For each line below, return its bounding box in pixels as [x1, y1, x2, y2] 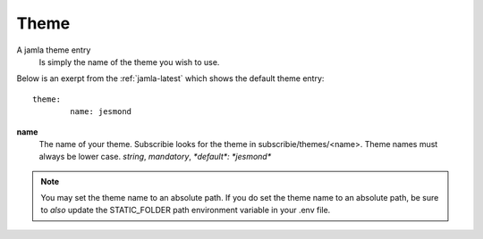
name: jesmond [70, 107, 132, 117]
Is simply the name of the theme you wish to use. [38, 56, 220, 67]
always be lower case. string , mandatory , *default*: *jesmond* [38, 152, 272, 162]
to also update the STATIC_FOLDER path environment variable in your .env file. [40, 205, 331, 216]
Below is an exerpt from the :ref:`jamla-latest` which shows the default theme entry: [16, 73, 325, 84]
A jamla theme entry [16, 45, 91, 55]
